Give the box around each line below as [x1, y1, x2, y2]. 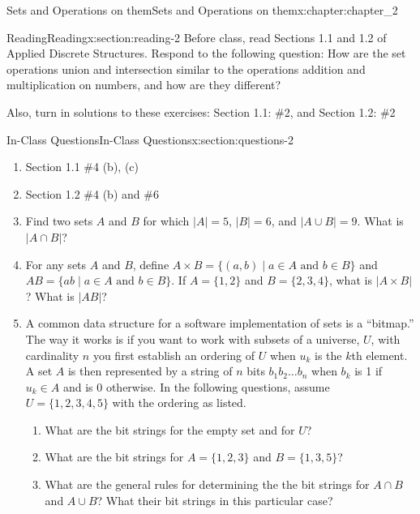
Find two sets [25, 212, 93, 229]
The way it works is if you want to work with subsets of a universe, [25, 330, 360, 347]
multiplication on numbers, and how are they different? [6, 76, 281, 93]
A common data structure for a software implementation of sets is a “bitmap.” [25, 315, 414, 332]
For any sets [25, 255, 87, 272]
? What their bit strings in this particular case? [96, 491, 333, 508]
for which [143, 212, 190, 229]
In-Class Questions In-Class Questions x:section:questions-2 [6, 131, 294, 148]
